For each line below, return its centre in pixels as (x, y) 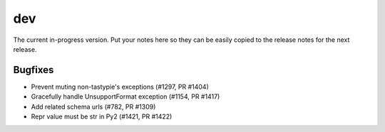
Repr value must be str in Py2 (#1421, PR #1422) (102, 116)
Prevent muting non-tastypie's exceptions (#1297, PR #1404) (120, 87)
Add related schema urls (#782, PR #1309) (93, 106)
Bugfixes (34, 70)
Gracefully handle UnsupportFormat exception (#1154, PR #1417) (125, 97)
